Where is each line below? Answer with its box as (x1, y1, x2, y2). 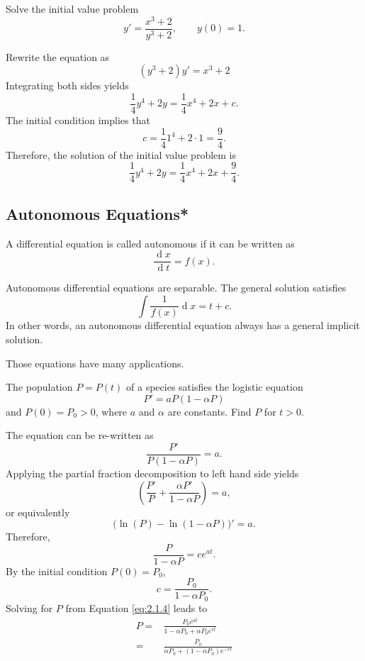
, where (95, 404, 128, 418)
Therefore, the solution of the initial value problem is (6, 147, 237, 162)
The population (6, 379, 73, 394)
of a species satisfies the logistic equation (126, 379, 303, 394)
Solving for (6, 600, 53, 615)
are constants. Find (167, 404, 252, 418)
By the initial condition (6, 563, 108, 578)
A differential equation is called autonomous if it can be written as (6, 235, 295, 250)
